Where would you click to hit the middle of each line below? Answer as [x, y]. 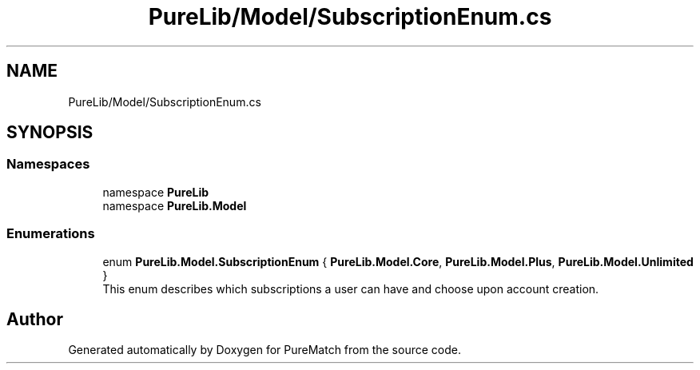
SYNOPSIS [50, 133]
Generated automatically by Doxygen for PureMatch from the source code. [264, 350]
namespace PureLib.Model [175, 205]
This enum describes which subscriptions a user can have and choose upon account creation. [351, 288]
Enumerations [51, 234]
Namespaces [48, 164]
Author [35, 319]
